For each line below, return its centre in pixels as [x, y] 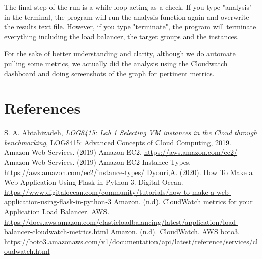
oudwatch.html [27, 251]
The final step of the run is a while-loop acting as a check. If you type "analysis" [128, 7]
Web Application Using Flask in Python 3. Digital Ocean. [94, 182]
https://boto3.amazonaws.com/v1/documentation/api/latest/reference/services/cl [131, 241]
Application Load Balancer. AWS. [57, 212]
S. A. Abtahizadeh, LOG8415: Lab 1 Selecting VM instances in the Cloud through [131, 132]
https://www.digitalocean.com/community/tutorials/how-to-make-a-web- [118, 191]
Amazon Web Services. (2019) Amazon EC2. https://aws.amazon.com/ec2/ [121, 152]
